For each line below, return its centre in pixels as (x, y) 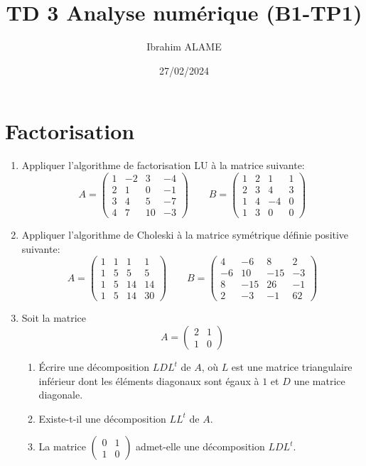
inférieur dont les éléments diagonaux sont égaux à (149, 380)
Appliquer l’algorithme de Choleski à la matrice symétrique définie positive (185, 235)
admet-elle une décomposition (200, 446)
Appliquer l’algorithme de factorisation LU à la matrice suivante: (163, 165)
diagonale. (61, 395)
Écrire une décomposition (94, 367)
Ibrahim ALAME (184, 47)
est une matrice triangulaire (292, 367)
